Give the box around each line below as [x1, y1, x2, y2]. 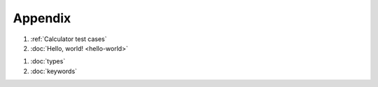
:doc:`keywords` [30, 67, 77, 75]
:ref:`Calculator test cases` [30, 35, 107, 43]
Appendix [13, 10, 71, 26]
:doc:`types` [30, 57, 66, 65]
